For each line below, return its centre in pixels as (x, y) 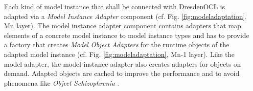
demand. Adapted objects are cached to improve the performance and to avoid (122, 73)
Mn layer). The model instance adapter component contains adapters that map (123, 26)
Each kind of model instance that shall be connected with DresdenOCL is (115, 6)
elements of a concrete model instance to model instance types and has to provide (126, 35)
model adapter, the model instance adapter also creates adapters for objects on (122, 64)
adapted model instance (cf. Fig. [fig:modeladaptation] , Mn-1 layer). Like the (119, 54)
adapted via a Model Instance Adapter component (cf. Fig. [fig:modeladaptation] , (126, 16)
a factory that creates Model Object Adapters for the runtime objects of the (117, 45)
